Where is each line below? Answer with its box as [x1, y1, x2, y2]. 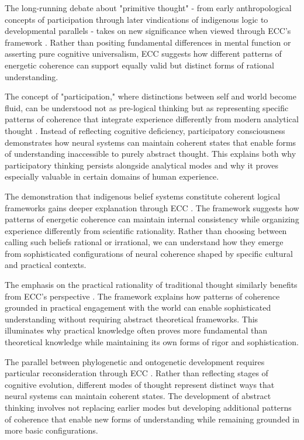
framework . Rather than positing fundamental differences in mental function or [5, 36, 291, 48]
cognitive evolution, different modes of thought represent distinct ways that [5, 378, 275, 390]
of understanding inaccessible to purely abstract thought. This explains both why [5, 147, 296, 160]
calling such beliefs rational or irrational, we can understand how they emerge [5, 236, 284, 248]
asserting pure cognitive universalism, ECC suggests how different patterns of [5, 47, 282, 60]
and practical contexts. [5, 259, 87, 271]
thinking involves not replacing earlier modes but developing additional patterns [5, 401, 292, 413]
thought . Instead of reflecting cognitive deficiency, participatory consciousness [5, 124, 285, 136]
